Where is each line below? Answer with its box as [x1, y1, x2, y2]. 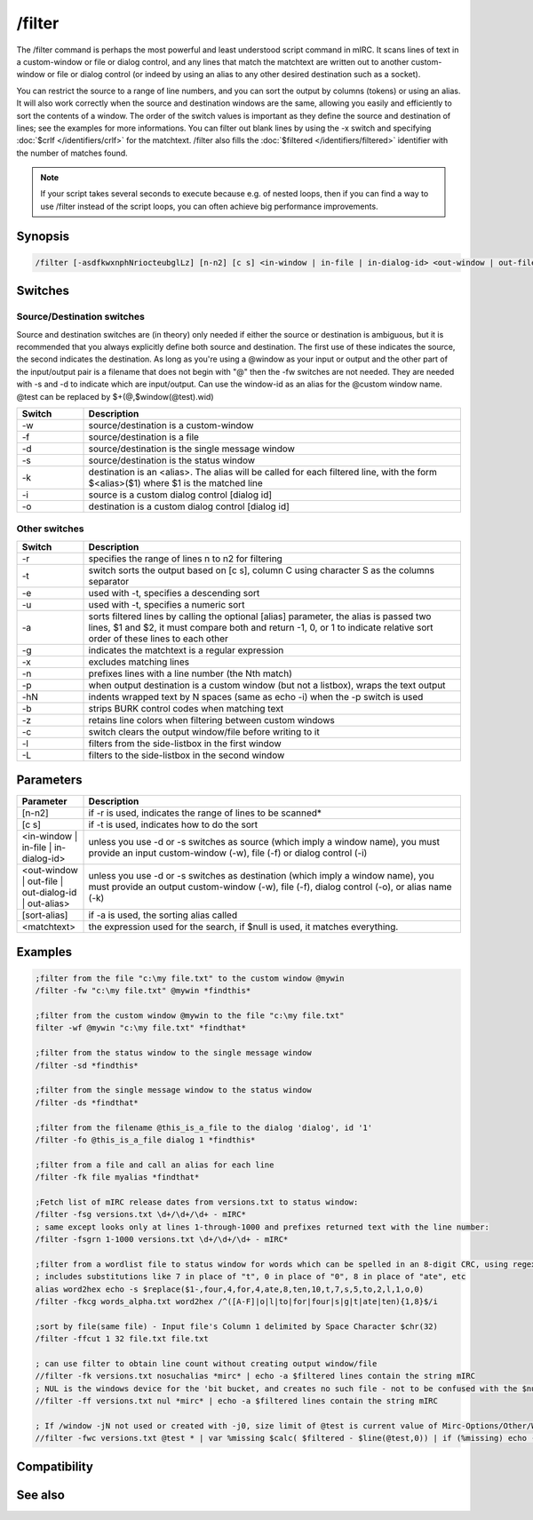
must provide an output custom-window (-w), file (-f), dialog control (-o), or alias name [88, 880, 452, 893]
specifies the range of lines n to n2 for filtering [88, 552, 283, 564]
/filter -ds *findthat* [35, 1097, 139, 1108]
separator [88, 575, 129, 587]
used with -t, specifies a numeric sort [88, 598, 245, 610]
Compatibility [16, 1459, 93, 1474]
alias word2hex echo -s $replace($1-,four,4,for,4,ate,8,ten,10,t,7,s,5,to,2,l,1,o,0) [35, 1284, 425, 1294]
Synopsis [16, 228, 70, 243]
